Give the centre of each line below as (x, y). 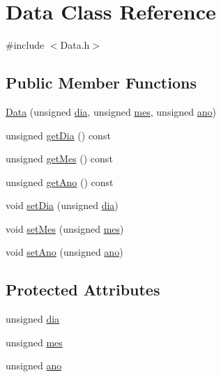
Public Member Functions (101, 83)
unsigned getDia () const (58, 135)
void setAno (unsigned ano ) (64, 252)
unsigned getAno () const (60, 182)
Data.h (75, 45)
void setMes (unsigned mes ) (65, 228)
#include (25, 45)
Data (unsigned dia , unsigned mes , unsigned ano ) (111, 111)
